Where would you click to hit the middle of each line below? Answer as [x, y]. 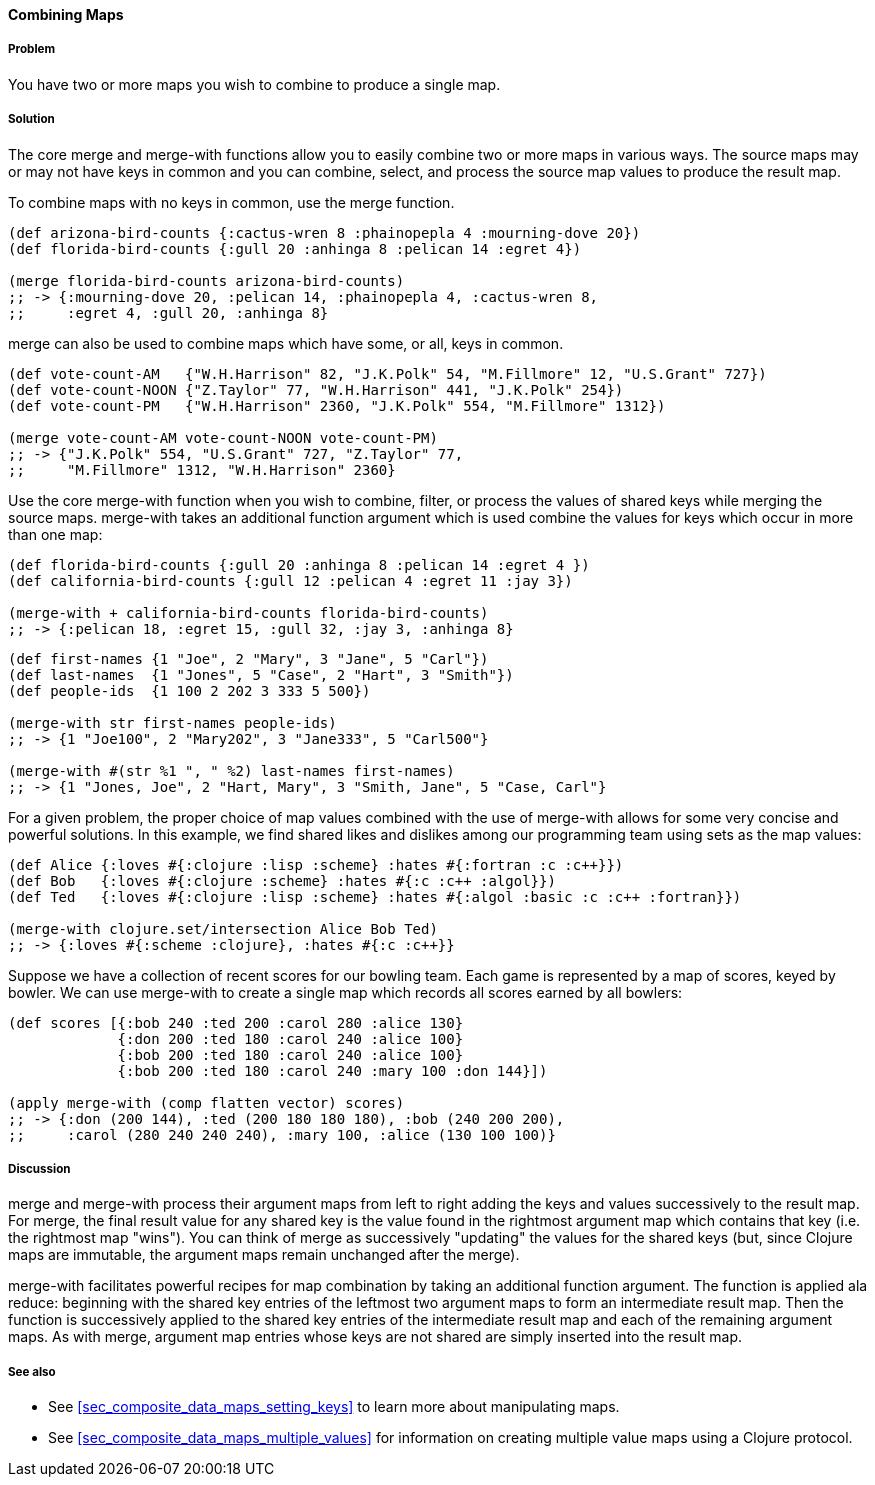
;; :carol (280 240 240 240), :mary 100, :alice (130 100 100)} [282, 1134]
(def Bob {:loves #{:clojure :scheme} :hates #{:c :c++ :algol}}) [282, 880]
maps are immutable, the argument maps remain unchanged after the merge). [264, 1255]
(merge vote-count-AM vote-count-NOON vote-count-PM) [223, 437]
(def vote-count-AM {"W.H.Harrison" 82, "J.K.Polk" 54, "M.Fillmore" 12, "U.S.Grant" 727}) [387, 373]
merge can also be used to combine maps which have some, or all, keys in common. [286, 343]
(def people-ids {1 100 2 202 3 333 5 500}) [189, 690]
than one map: [55, 534]
